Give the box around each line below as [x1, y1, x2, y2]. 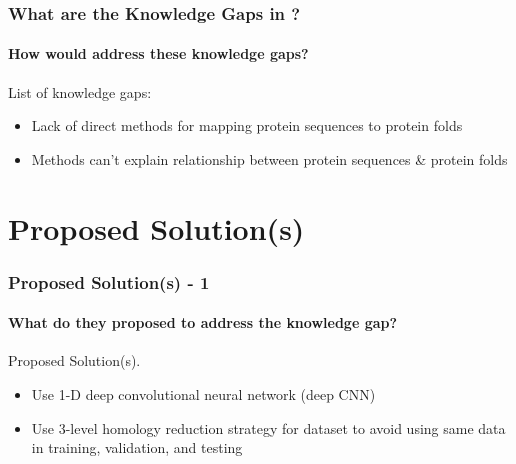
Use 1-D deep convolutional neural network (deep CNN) [31, 384, 376, 405]
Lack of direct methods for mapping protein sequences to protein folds [31, 115, 463, 136]
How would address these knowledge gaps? [8, 43, 309, 64]
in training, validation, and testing [31, 437, 243, 458]
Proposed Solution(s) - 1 [8, 269, 210, 294]
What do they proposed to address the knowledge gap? [8, 312, 398, 333]
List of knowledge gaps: [8, 81, 152, 102]
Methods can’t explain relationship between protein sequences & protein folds [31, 148, 508, 169]
